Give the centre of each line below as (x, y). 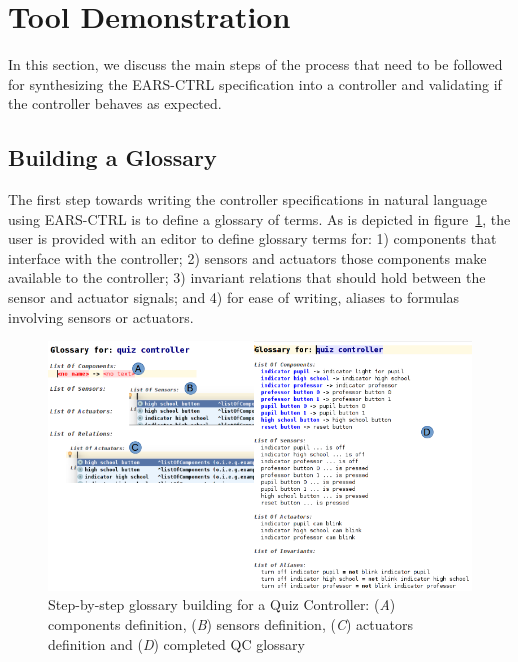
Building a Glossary (112, 157)
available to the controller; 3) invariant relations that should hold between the (247, 277)
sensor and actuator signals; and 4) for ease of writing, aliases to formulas (234, 297)
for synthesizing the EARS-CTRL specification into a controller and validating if (255, 83)
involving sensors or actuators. (101, 316)
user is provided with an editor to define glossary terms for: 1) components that (252, 238)
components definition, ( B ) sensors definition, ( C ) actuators (230, 623)
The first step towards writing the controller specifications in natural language (247, 199)
